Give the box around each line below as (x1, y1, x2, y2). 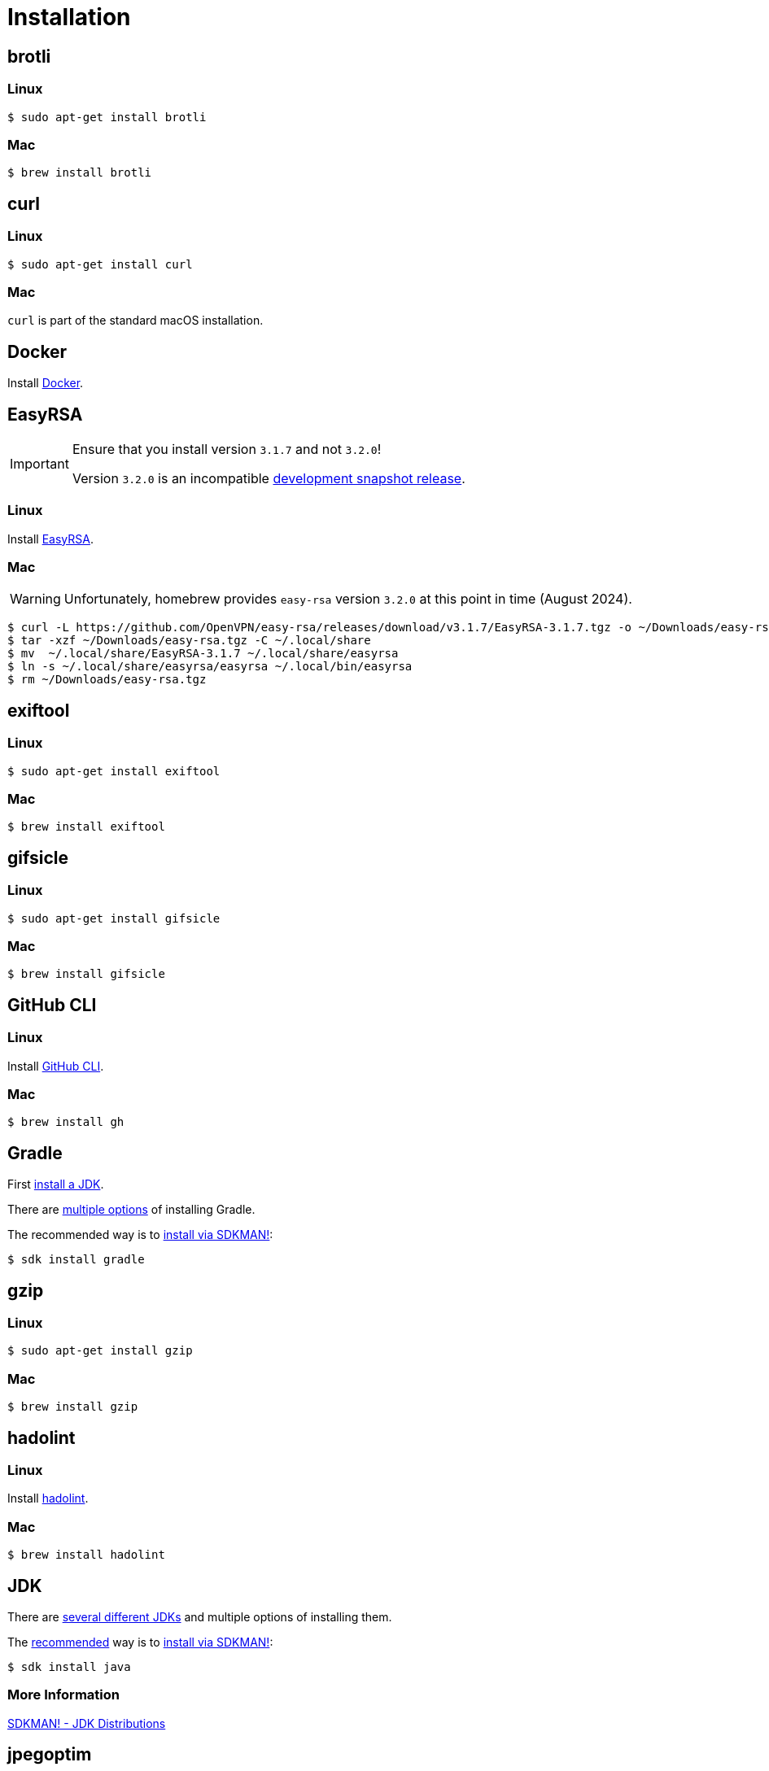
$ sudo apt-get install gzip (7, 1344, 193, 1358)
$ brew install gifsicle (7, 967, 165, 981)
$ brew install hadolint (7, 1548, 165, 1562)
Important (10, 455, 69, 472)
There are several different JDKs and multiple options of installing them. (7, 1609, 392, 1624)
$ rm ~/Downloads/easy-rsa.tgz (7, 673, 207, 687)
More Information (7, 1686, 120, 1703)
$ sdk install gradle (7, 1253, 145, 1267)
